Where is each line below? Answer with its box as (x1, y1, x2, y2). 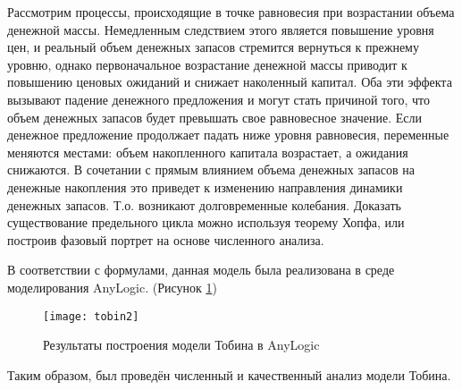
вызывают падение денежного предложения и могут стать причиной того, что (7, 89, 430, 108)
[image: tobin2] (43, 309, 139, 323)
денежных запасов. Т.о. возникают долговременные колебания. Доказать (7, 195, 401, 214)
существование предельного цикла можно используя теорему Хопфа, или (7, 213, 405, 232)
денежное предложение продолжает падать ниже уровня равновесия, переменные (7, 125, 449, 144)
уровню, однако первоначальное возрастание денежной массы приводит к (7, 55, 407, 73)
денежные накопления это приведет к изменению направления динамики (7, 177, 403, 196)
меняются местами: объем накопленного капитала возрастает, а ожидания (7, 142, 408, 161)
